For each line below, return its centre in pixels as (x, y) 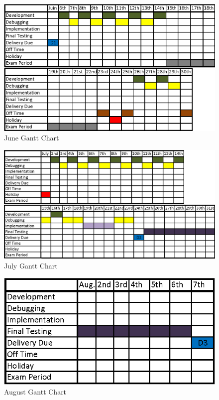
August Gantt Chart (35, 391)
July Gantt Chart (31, 265)
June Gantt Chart (32, 138)
